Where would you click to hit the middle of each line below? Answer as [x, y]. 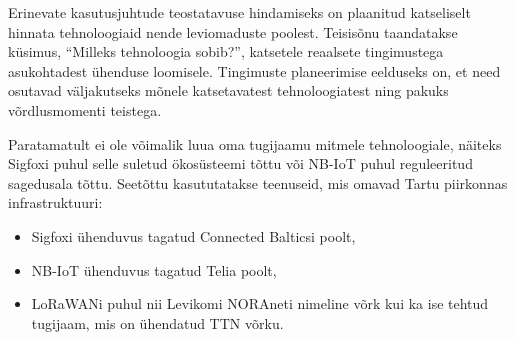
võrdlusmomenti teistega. [85, 109]
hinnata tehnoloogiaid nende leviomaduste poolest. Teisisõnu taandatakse [233, 31]
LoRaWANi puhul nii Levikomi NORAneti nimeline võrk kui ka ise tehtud [260, 303]
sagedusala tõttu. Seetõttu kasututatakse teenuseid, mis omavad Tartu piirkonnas [258, 182]
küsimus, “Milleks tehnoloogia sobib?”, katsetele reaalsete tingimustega [226, 51]
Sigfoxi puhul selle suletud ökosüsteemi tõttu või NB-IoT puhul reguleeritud [240, 163]
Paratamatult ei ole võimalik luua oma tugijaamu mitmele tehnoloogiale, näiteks [255, 143]
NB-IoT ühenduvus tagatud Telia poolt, [154, 269]
